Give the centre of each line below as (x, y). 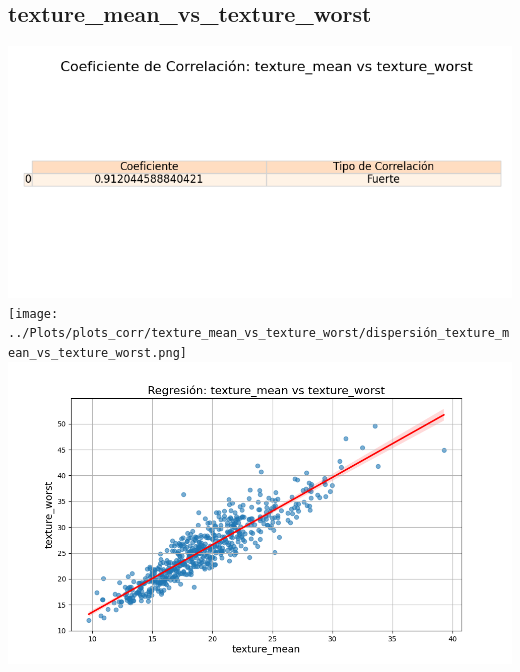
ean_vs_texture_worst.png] (97, 353)
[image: (33, 313)
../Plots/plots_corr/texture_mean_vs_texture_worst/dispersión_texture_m (259, 333)
